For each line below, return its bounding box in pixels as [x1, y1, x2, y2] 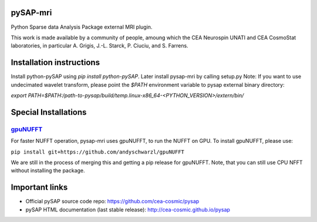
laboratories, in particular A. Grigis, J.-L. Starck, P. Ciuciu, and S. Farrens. [11, 42, 188, 49]
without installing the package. [11, 167, 85, 174]
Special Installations [11, 107, 87, 117]
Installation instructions [11, 57, 100, 67]
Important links [11, 182, 68, 193]
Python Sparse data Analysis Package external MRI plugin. [11, 23, 153, 30]
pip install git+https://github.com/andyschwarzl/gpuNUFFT [11, 148, 185, 155]
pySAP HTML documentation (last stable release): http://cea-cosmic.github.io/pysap [25, 206, 230, 213]
